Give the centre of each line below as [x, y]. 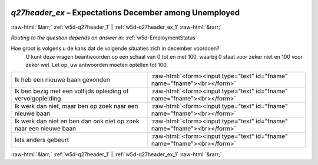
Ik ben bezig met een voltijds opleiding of [72, 91]
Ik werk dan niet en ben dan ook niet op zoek [77, 122]
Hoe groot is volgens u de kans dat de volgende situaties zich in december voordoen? [115, 48]
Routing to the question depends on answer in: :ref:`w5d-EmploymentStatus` [104, 38]
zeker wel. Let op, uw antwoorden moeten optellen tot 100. [97, 65]
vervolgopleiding [38, 99]
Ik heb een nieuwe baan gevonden [62, 80]
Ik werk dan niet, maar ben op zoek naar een [76, 106]
